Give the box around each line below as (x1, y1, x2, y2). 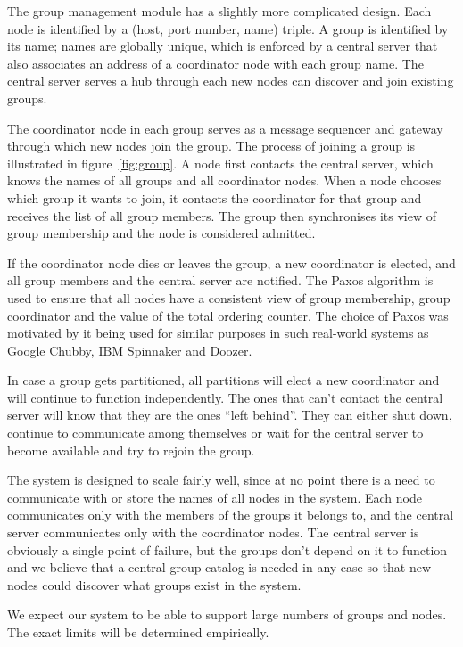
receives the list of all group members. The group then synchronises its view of (7, 206, 436, 225)
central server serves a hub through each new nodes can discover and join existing (7, 71, 454, 90)
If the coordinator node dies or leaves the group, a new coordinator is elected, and (7, 253, 456, 272)
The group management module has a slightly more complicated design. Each (7, 2, 432, 20)
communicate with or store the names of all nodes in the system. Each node (7, 487, 422, 506)
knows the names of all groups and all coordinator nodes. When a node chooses (7, 171, 442, 190)
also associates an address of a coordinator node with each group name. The (7, 53, 424, 72)
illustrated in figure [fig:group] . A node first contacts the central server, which (7, 153, 434, 172)
